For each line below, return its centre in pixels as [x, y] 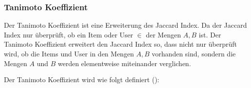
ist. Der [210, 34]
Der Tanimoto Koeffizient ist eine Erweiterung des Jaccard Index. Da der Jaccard [125, 25]
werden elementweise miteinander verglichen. [124, 63]
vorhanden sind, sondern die [194, 53]
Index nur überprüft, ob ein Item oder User [69, 34]
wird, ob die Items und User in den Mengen [69, 53]
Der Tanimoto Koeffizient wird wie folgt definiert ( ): [82, 79]
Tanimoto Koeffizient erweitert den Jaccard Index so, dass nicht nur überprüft [120, 44]
